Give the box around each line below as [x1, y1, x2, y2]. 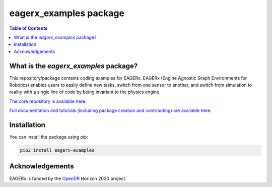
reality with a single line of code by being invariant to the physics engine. [9, 89, 161, 95]
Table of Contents [9, 25, 48, 31]
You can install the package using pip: [9, 134, 88, 140]
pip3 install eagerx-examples [20, 148, 95, 153]
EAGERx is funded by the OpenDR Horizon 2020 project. [9, 175, 127, 181]
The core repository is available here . [9, 98, 87, 104]
